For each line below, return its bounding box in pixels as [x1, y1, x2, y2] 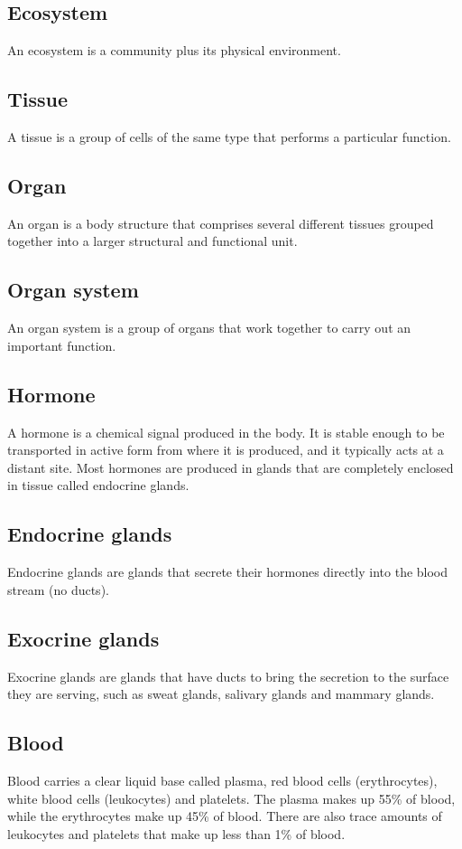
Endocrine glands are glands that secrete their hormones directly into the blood [7, 562, 448, 581]
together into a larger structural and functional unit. [7, 231, 298, 250]
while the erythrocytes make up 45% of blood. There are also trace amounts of [7, 807, 442, 825]
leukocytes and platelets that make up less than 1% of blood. [7, 824, 346, 843]
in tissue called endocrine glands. [7, 476, 189, 495]
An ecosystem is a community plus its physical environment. [7, 41, 341, 60]
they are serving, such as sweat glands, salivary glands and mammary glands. [7, 684, 435, 703]
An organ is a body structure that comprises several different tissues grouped [7, 213, 434, 232]
